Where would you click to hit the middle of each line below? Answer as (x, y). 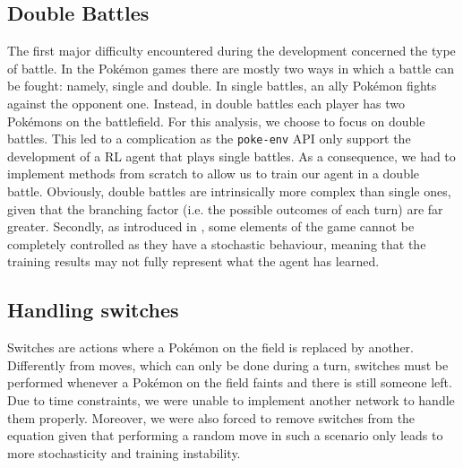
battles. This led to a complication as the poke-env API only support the (209, 139)
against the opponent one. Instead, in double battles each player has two (206, 103)
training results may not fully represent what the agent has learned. (193, 261)
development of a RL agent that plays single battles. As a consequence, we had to (231, 156)
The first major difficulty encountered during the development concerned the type (231, 51)
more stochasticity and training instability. (124, 452)
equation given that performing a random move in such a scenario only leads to (225, 435)
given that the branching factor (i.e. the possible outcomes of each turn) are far (225, 208)
